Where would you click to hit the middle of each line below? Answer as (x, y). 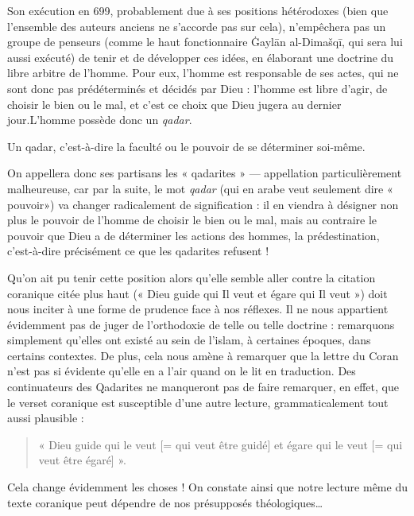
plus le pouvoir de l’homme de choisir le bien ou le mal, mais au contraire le (192, 220)
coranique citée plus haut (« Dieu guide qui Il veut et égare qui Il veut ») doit (197, 293)
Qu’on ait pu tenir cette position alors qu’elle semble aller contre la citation (192, 277)
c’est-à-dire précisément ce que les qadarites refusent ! (138, 251)
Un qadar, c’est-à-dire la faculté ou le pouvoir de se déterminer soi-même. (186, 146)
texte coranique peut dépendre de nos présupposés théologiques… (165, 502)
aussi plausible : (46, 418)
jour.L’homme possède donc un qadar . (100, 120)
